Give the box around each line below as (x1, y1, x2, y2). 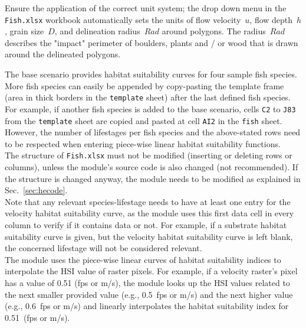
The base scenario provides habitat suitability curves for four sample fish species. (5, 68, 297, 80)
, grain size (5, 25, 44, 37)
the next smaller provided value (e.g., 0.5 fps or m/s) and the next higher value (5, 288, 293, 300)
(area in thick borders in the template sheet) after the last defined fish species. (5, 91, 291, 103)
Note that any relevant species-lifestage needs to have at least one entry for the (5, 195, 291, 207)
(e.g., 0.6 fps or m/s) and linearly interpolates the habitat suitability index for (5, 300, 289, 312)
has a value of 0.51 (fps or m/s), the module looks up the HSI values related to (5, 276, 290, 288)
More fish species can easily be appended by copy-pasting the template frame (5, 79, 284, 92)
